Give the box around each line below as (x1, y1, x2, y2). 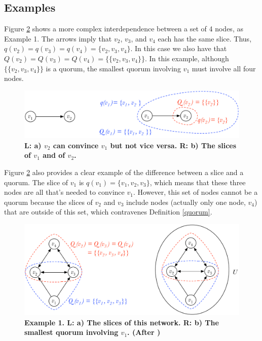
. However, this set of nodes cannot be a (133, 187, 258, 197)
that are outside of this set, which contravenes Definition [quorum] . (4, 206, 212, 217)
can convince (53, 140, 99, 150)
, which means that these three (149, 177, 246, 187)
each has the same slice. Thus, (158, 33, 252, 44)
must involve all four (192, 63, 256, 73)
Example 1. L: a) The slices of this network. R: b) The (24, 317, 219, 327)
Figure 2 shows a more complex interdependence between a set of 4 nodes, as (4, 23, 243, 34)
